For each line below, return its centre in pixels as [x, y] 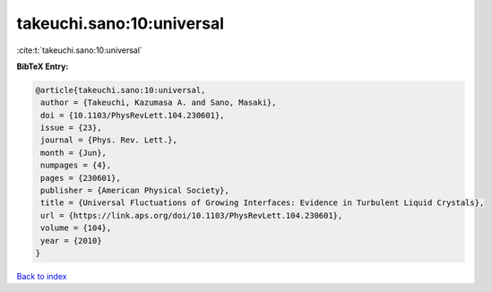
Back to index [42, 276]
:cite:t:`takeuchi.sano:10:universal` [79, 50]
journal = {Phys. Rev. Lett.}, [109, 140]
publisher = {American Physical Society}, [135, 191]
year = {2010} [71, 240]
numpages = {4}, [76, 165]
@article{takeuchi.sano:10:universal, [121, 90]
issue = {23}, [71, 128]
